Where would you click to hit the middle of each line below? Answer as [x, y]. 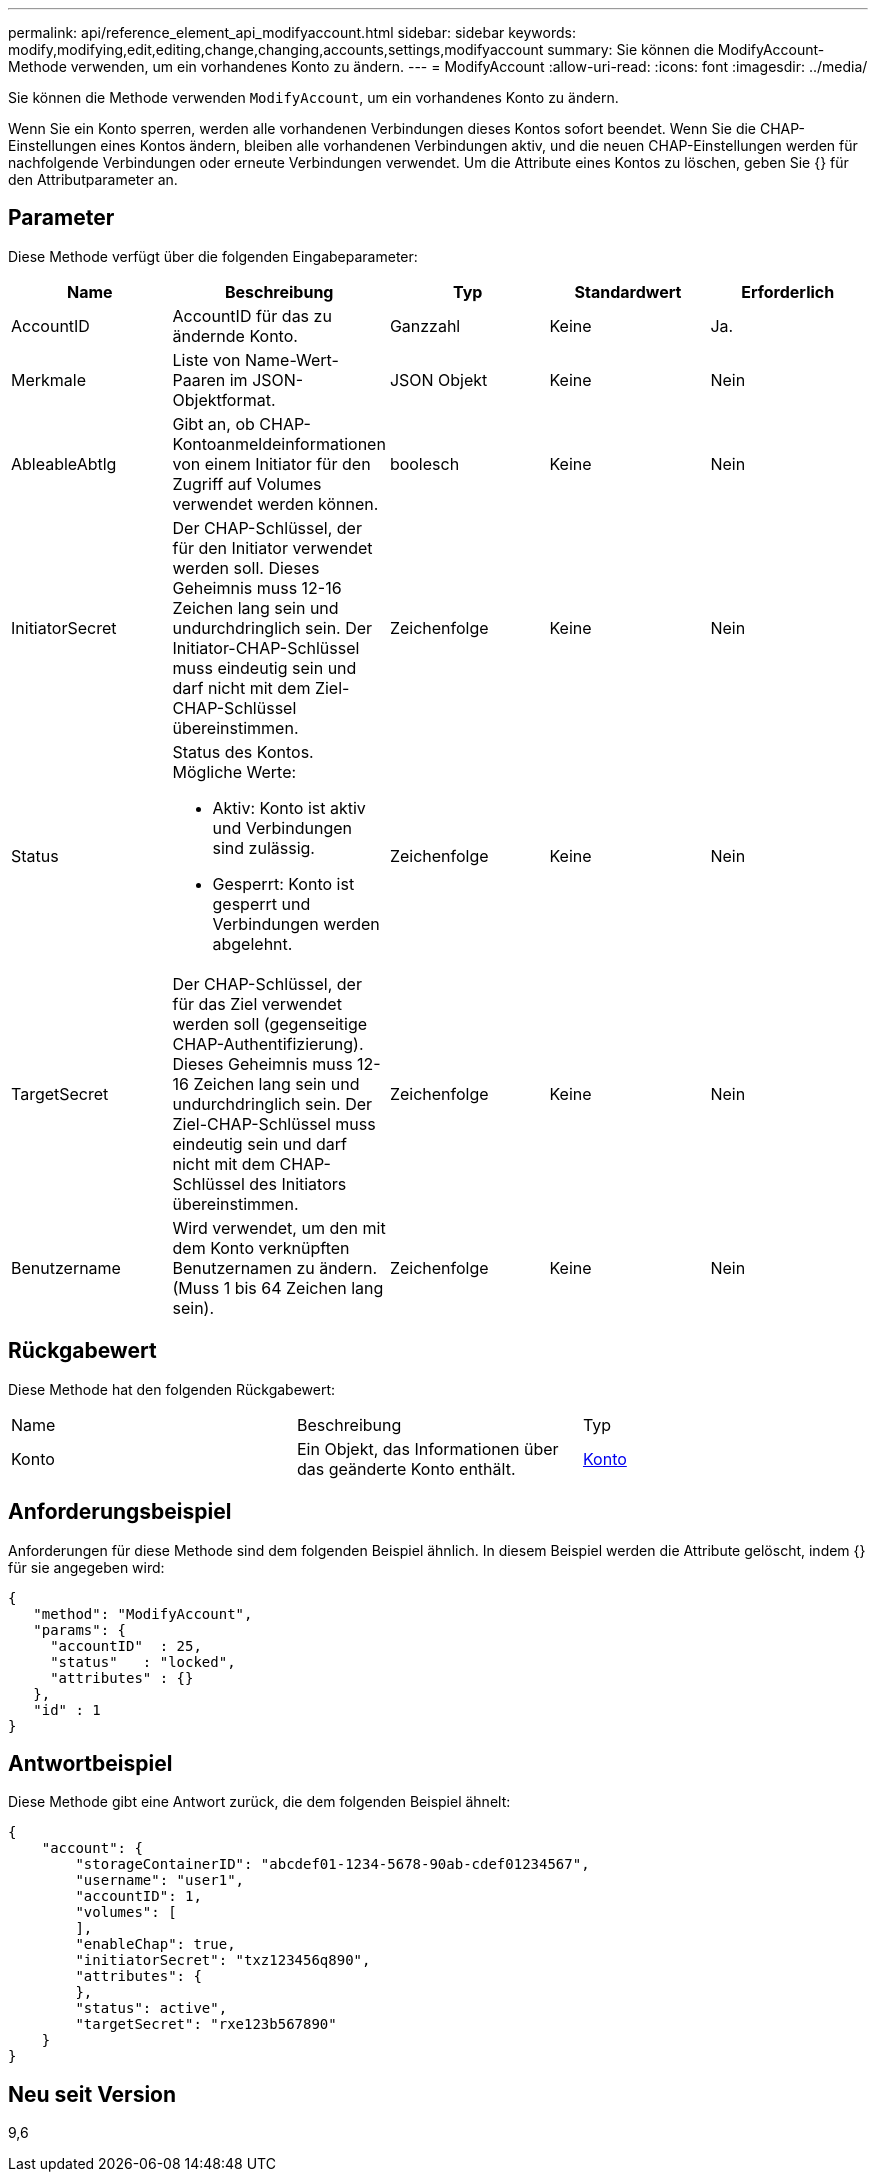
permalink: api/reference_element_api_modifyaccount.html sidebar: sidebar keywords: [292, 32]
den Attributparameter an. [93, 179]
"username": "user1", [160, 1880]
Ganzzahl [425, 325]
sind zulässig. [263, 847]
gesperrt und [261, 903]
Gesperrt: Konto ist [283, 883]
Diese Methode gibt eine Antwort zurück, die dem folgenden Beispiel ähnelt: [259, 1802]
